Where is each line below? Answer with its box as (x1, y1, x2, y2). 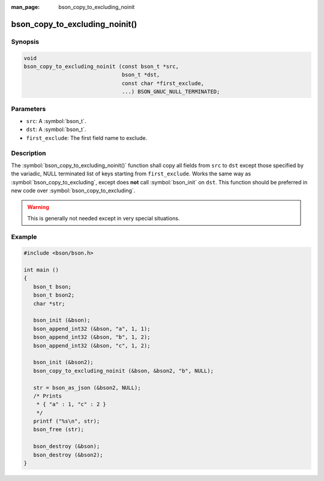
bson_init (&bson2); (33, 359, 94, 366)
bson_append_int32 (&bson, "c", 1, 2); (33, 342, 151, 349)
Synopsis (11, 37, 39, 46)
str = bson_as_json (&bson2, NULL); (33, 384, 141, 391)
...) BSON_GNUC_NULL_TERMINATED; (121, 88, 220, 95)
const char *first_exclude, (121, 80, 205, 86)
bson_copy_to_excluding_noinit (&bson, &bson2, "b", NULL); (33, 367, 214, 374)
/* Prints (33, 392, 62, 399)
